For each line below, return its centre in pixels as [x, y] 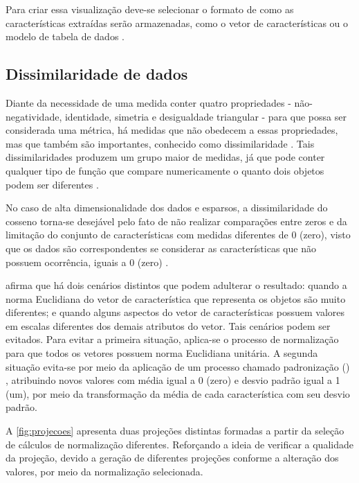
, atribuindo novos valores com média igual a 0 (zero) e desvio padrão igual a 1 [173, 380]
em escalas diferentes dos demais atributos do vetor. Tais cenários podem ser [168, 325]
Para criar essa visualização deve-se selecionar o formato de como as [150, 9]
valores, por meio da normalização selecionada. [104, 471]
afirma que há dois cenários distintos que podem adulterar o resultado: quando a [176, 285]
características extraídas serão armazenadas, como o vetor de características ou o [177, 23]
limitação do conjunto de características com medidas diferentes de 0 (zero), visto [178, 235]
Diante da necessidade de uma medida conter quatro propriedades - [148, 102]
